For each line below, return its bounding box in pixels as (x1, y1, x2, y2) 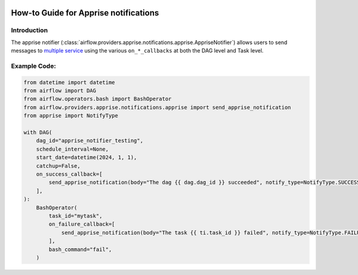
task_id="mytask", (48, 212, 103, 219)
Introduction (11, 26, 48, 35)
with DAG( (23, 129, 53, 136)
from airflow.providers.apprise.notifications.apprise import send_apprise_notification (23, 104, 292, 110)
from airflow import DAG (23, 87, 97, 94)
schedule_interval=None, (36, 146, 109, 152)
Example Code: (11, 61, 56, 70)
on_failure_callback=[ (48, 221, 116, 228)
